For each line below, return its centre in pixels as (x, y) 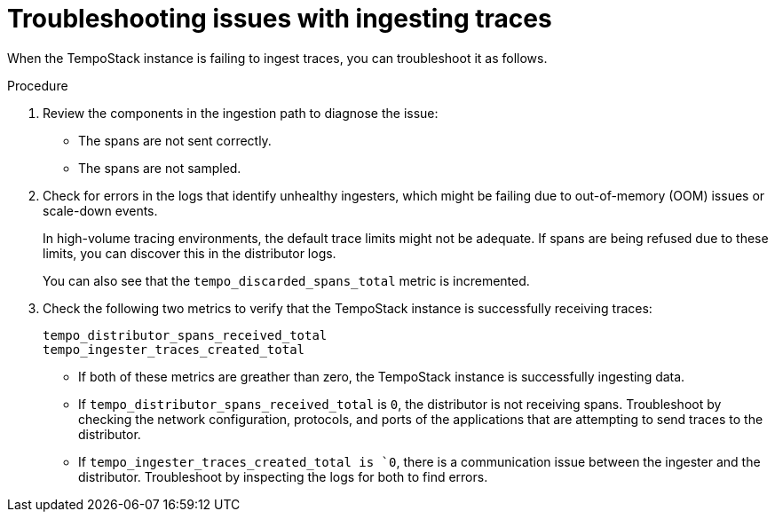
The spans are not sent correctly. (175, 140)
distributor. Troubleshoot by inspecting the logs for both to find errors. (283, 476)
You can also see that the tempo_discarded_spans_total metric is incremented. (286, 280)
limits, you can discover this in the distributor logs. (190, 253)
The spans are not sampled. (160, 168)
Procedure (38, 85)
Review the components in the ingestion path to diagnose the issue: (241, 113)
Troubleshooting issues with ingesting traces (280, 19)
